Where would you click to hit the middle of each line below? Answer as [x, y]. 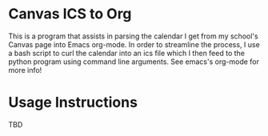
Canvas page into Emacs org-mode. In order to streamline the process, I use [134, 44]
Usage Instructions [73, 103]
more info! [25, 70]
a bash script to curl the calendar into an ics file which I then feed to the [127, 53]
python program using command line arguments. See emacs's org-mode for [134, 62]
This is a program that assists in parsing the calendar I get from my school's [133, 36]
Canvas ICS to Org [70, 14]
